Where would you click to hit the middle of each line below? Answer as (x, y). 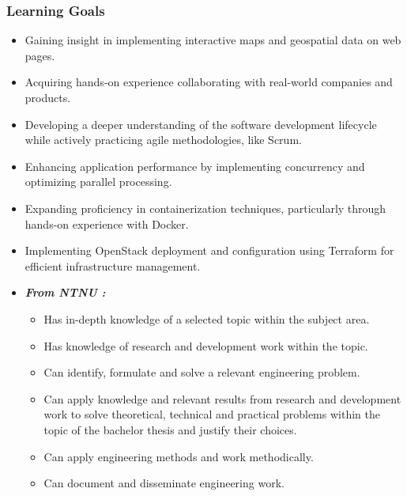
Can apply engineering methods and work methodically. (179, 456)
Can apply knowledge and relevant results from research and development (222, 398)
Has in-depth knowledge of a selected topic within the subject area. (207, 318)
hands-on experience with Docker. (107, 223)
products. (48, 97)
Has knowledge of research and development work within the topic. (206, 345)
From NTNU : (65, 292)
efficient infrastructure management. (113, 265)
